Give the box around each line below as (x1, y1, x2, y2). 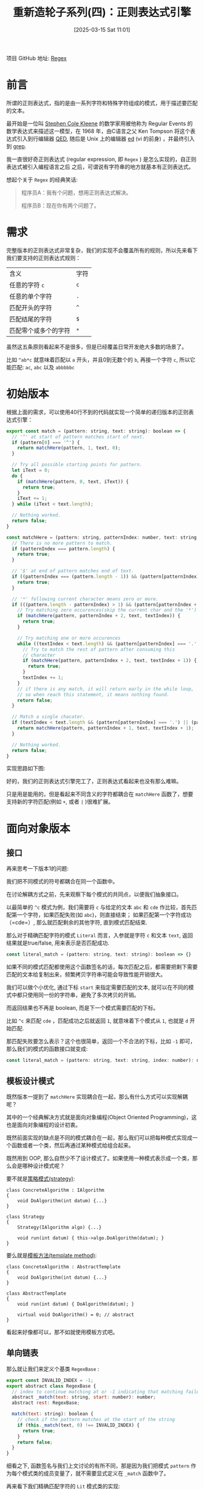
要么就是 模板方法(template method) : (6, 1251, 97, 1259)
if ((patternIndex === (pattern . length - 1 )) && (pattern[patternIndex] (12, 573, 200, 580)
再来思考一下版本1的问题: (6, 865, 69, 872)
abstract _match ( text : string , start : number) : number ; (12, 1394, 156, 1400)
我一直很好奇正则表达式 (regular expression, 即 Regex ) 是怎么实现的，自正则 (6, 156, 197, 163)
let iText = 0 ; (12, 467, 50, 473)
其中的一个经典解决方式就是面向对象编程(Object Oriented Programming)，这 (6, 1113, 197, 1121)
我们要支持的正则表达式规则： (6, 254, 81, 261)
